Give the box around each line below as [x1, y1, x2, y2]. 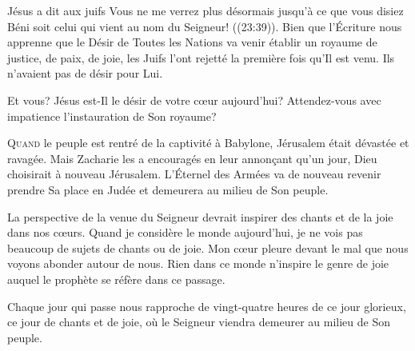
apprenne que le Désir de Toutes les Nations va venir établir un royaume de [7, 34, 377, 50]
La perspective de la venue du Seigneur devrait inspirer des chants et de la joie [7, 208, 393, 225]
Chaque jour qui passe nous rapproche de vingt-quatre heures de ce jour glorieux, [7, 297, 406, 314]
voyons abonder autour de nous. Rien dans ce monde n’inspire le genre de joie [7, 255, 389, 272]
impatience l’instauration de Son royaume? [7, 107, 217, 124]
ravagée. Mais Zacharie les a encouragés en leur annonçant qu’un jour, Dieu [7, 150, 377, 166]
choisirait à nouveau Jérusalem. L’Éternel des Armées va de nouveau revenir [7, 166, 381, 182]
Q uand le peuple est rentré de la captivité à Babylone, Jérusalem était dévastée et [7, 134, 409, 151]
